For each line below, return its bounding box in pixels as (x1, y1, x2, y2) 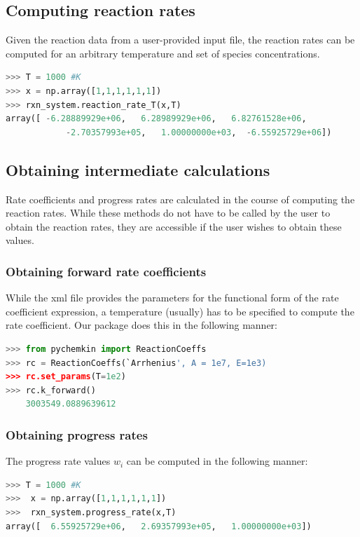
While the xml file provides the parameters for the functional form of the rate (6, 290, 339, 305)
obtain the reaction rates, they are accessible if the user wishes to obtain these (6, 219, 342, 233)
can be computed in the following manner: (126, 454, 308, 468)
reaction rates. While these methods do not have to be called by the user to (6, 205, 331, 220)
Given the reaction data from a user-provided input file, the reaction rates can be (6, 32, 355, 47)
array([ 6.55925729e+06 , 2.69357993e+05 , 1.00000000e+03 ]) (6, 521, 312, 531)
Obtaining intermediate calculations (6, 158, 270, 180)
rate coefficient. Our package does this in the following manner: (6, 318, 277, 332)
